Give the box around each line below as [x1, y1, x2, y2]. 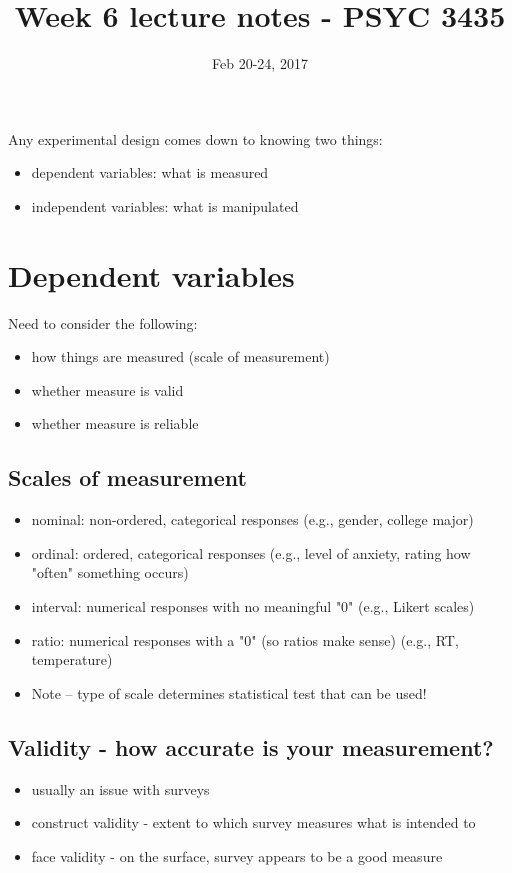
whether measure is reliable [31, 413, 199, 434]
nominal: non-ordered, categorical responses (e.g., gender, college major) [31, 509, 474, 530]
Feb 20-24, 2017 [212, 53, 308, 74]
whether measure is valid [31, 379, 184, 400]
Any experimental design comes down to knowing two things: [8, 128, 383, 149]
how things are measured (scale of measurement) [31, 346, 330, 367]
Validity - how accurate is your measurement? [8, 731, 494, 762]
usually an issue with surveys [31, 778, 210, 799]
